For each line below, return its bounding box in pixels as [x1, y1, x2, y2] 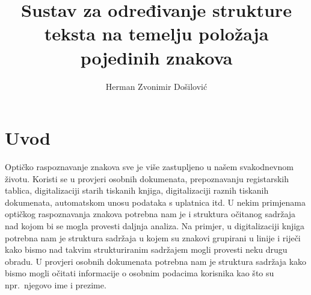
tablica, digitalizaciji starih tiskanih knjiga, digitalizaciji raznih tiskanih [5, 184, 269, 197]
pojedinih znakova [80, 45, 233, 69]
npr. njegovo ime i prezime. [5, 278, 106, 291]
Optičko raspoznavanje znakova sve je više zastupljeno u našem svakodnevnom [5, 160, 294, 173]
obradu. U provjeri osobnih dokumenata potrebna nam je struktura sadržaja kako [5, 255, 307, 267]
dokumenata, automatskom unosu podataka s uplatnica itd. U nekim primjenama [5, 195, 306, 208]
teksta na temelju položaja [44, 21, 269, 46]
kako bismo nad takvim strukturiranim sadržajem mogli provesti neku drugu [5, 243, 288, 256]
